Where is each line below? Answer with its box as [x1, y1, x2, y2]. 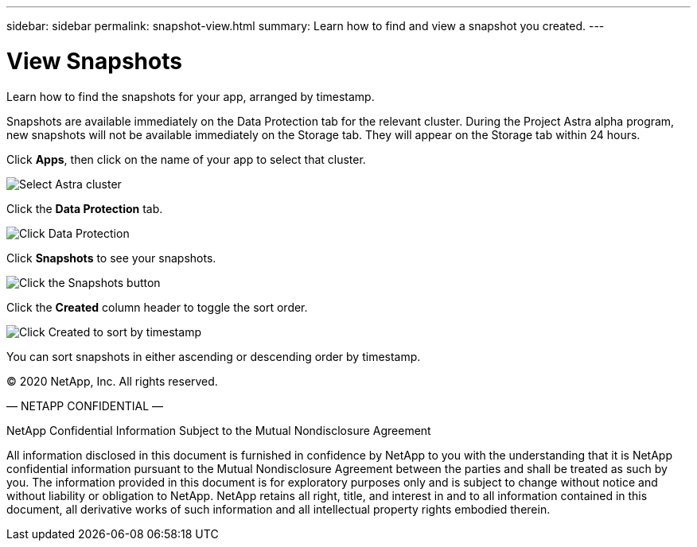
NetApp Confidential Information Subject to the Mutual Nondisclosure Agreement [6, 423, 431, 437]
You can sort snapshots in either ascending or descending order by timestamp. [6, 349, 421, 363]
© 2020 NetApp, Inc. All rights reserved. [6, 374, 218, 388]
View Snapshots [6, 47, 182, 75]
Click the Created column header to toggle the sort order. [6, 300, 308, 314]
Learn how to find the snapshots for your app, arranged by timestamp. [6, 89, 375, 103]
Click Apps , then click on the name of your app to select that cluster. [6, 152, 366, 166]
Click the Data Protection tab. [6, 201, 163, 215]
